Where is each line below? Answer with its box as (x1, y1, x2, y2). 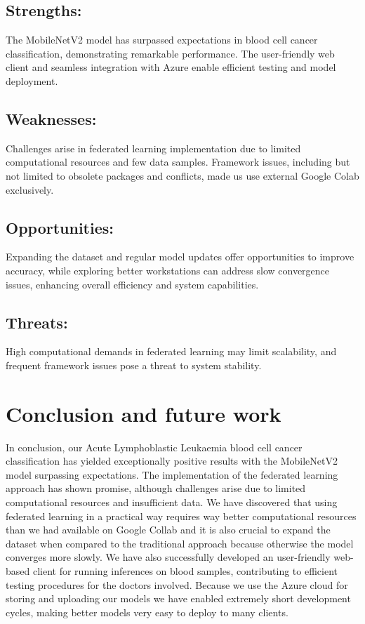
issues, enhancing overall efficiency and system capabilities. (6, 277, 259, 291)
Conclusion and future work (6, 399, 281, 427)
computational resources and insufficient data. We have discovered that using (6, 495, 338, 510)
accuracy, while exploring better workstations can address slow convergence (6, 263, 330, 277)
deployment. (6, 73, 58, 88)
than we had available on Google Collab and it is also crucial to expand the (6, 522, 331, 537)
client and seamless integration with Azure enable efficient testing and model (6, 60, 336, 74)
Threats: (6, 311, 68, 333)
